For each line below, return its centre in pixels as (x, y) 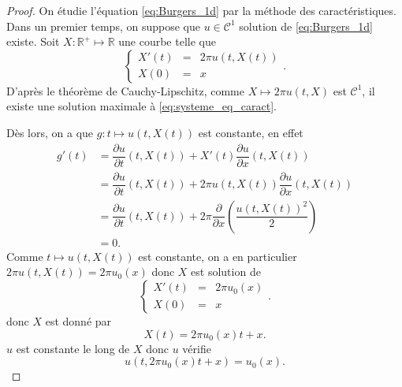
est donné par (78, 321)
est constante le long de (73, 348)
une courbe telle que (167, 41)
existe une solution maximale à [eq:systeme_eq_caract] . (141, 106)
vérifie (197, 348)
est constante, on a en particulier (218, 256)
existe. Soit (33, 41)
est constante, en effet (251, 132)
